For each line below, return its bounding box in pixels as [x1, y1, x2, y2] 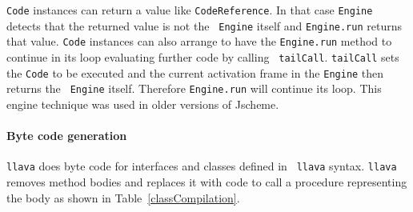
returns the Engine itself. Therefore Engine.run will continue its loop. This [6, 80, 382, 97]
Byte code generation [6, 127, 127, 144]
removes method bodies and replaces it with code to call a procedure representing [6, 173, 407, 190]
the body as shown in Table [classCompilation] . [6, 189, 240, 206]
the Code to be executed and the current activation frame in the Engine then [6, 64, 384, 81]
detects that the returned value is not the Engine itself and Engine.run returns [6, 17, 402, 34]
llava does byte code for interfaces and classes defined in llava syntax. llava [6, 158, 397, 174]
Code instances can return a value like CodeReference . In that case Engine [6, 2, 373, 18]
